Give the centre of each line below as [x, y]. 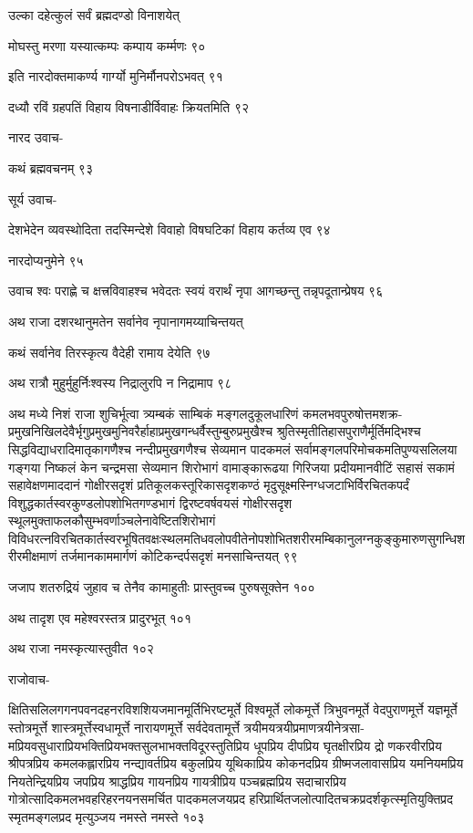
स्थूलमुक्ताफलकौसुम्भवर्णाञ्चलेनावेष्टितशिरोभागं [112, 521]
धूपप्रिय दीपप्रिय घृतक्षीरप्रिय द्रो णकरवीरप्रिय [348, 745]
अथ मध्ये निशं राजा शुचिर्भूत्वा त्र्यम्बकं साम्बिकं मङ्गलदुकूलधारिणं [154, 413]
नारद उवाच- [36, 137]
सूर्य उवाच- [33, 198]
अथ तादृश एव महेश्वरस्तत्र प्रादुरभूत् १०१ [100, 617]
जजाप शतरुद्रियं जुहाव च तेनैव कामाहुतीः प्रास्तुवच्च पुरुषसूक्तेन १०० [162, 587]
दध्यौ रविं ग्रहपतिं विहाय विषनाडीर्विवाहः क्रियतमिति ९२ [129, 106]
